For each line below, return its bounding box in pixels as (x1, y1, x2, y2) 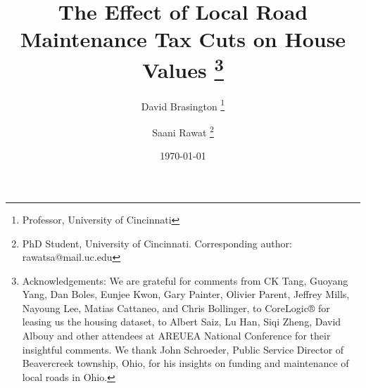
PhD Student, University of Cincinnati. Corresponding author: (22, 235, 292, 250)
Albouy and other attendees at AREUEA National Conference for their (22, 328, 331, 343)
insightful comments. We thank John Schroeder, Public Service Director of (22, 342, 344, 356)
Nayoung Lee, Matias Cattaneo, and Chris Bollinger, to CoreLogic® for (22, 300, 330, 315)
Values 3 (142, 52, 224, 84)
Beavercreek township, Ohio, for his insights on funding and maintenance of (22, 356, 349, 370)
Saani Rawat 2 (152, 123, 214, 139)
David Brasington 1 (141, 96, 225, 113)
